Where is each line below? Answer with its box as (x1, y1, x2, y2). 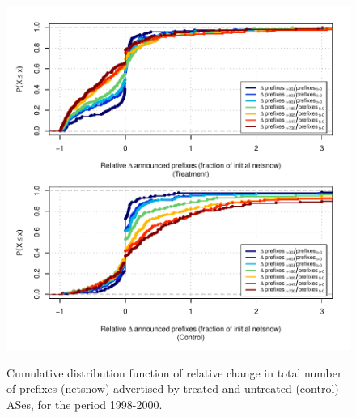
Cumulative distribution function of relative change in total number (6, 364, 342, 381)
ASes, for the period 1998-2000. (6, 395, 163, 412)
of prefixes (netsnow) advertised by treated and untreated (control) (6, 380, 339, 397)
